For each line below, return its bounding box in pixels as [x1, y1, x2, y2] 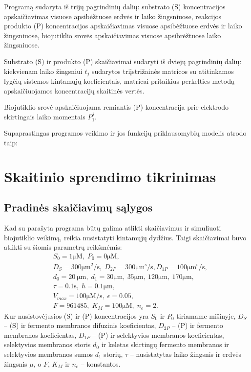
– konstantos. [81, 358, 121, 369]
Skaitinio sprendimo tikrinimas [4, 166, 216, 186]
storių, [104, 349, 123, 359]
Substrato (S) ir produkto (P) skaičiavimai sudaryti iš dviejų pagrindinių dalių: [4, 56, 242, 66]
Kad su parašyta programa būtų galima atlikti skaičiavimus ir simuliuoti [4, 223, 221, 233]
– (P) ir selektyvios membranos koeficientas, [92, 329, 224, 340]
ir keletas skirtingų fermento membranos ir [101, 339, 229, 349]
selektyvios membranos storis [4, 339, 91, 349]
